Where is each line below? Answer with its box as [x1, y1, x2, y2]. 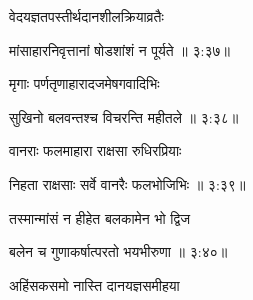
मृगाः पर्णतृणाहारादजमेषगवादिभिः [9, 73, 160, 94]
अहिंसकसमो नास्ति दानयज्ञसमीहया [9, 274, 180, 295]
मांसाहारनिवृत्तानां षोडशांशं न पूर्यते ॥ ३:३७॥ [9, 39, 230, 60]
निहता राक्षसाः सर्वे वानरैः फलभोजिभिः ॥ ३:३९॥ [9, 173, 246, 194]
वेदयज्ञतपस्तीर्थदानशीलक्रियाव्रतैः [9, 6, 164, 26]
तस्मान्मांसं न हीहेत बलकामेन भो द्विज [9, 207, 191, 228]
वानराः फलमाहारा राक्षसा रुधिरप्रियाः [9, 140, 182, 161]
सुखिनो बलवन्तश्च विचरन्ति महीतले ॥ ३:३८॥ [9, 106, 239, 127]
